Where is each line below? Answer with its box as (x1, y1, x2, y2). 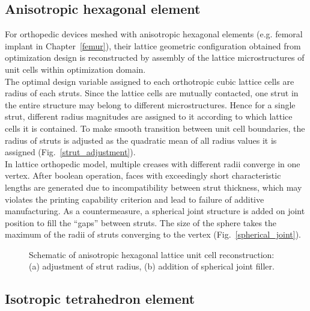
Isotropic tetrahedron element (5, 289, 195, 308)
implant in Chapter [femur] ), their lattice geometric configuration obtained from (5, 39, 301, 52)
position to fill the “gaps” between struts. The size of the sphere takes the (5, 216, 277, 229)
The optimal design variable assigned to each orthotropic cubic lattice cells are (5, 75, 294, 87)
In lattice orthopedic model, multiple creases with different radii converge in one (5, 157, 300, 170)
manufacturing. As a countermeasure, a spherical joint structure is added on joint (5, 205, 305, 217)
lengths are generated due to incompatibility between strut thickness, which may (5, 180, 302, 193)
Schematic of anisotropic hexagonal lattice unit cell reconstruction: (29, 248, 275, 260)
